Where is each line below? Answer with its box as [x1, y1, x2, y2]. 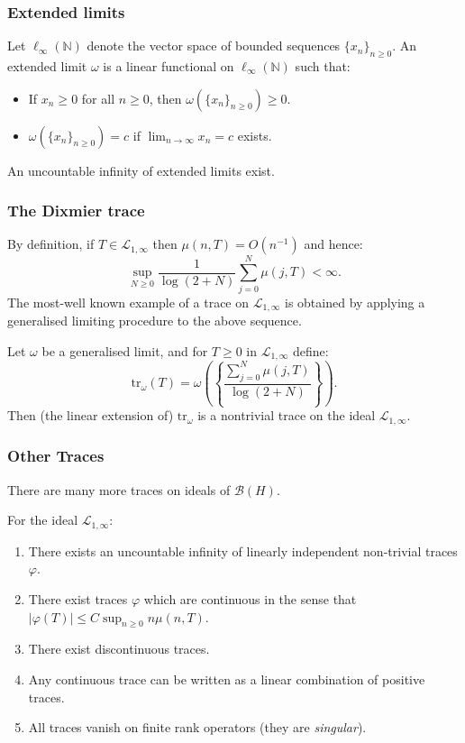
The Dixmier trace [7, 199, 145, 222]
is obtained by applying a [285, 292, 425, 311]
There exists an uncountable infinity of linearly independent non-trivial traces [28, 541, 458, 560]
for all [81, 88, 115, 107]
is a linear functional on [103, 57, 234, 76]
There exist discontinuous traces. [28, 639, 210, 658]
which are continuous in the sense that [143, 589, 357, 608]
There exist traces [28, 589, 128, 608]
